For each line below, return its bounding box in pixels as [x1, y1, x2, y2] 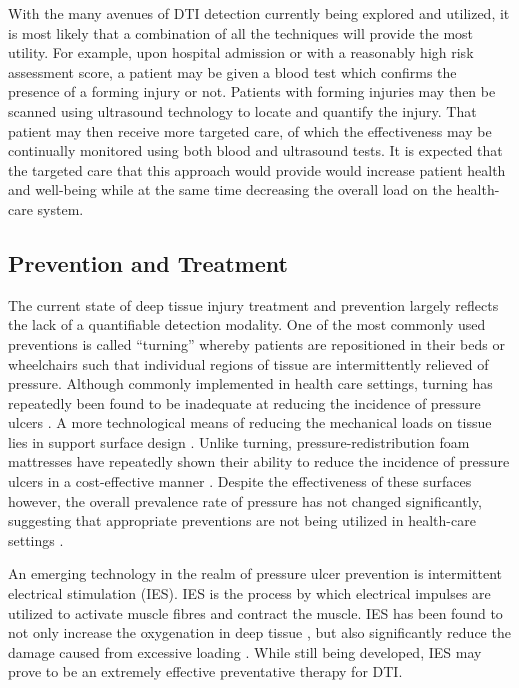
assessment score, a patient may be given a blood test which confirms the [8, 61, 457, 82]
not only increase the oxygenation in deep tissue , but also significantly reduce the [8, 622, 511, 643]
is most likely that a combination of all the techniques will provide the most [8, 22, 474, 43]
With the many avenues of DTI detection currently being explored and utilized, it [8, 3, 510, 23]
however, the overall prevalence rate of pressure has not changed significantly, [8, 490, 482, 511]
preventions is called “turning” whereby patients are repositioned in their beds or [8, 333, 505, 354]
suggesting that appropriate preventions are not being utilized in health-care [8, 510, 476, 531]
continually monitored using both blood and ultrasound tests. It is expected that [8, 140, 503, 161]
